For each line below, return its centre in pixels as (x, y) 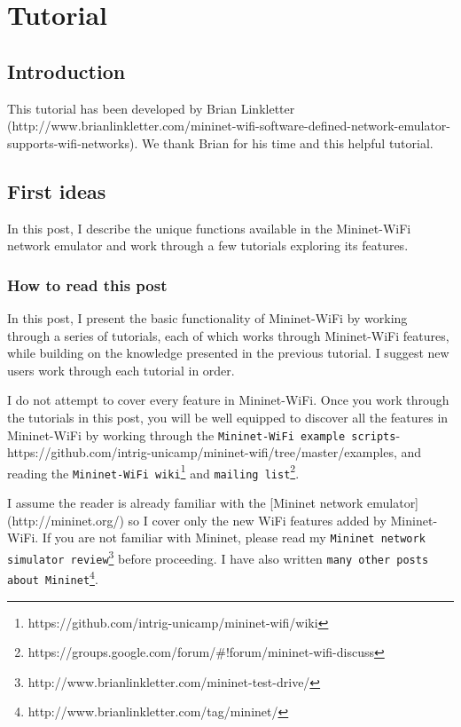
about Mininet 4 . (53, 577)
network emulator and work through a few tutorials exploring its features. (208, 245)
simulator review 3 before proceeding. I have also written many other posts (218, 557)
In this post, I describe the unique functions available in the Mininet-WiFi (209, 228)
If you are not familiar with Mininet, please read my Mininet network (234, 537)
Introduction (66, 71)
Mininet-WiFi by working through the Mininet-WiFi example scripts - (204, 435)
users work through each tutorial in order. (121, 370)
